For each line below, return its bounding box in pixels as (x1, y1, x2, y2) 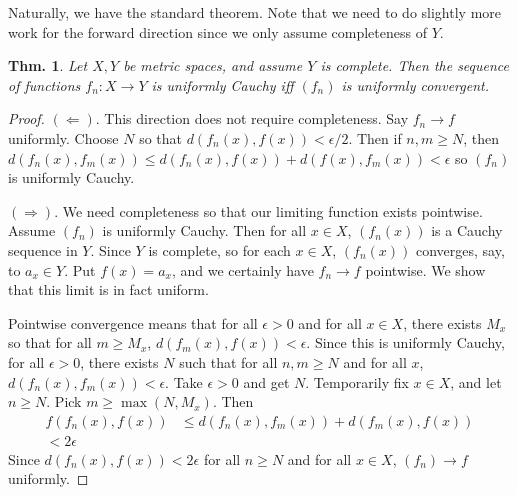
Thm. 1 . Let (8, 55, 88, 76)
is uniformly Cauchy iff (151, 74, 294, 95)
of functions (8, 74, 81, 95)
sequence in (8, 239, 78, 260)
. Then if (348, 127, 402, 148)
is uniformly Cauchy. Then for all (102, 220, 307, 241)
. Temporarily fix (305, 371, 409, 392)
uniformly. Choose (8, 127, 119, 148)
